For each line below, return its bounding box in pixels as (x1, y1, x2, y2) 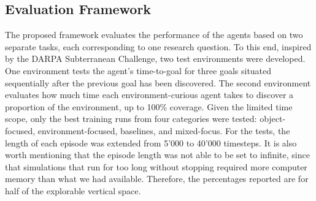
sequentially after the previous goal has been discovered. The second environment (5, 76, 311, 89)
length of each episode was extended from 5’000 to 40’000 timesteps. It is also (5, 136, 297, 149)
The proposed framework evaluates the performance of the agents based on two (5, 28, 303, 41)
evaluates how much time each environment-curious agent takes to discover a (5, 88, 294, 101)
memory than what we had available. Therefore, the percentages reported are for (5, 172, 309, 185)
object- (260, 112, 286, 125)
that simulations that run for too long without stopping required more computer (5, 160, 307, 173)
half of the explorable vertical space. (5, 184, 141, 197)
